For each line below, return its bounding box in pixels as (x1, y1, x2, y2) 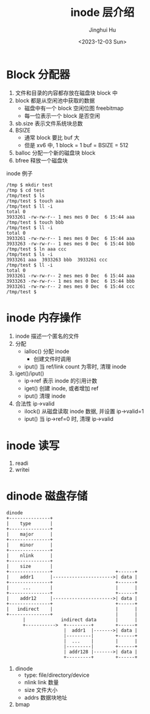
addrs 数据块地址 (24, 694, 68, 701)
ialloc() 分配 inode (24, 348, 70, 355)
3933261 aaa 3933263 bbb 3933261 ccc (6, 257, 108, 263)
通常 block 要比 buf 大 (24, 134, 80, 141)
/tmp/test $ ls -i (6, 251, 53, 257)
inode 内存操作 (6, 311, 81, 324)
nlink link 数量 (24, 679, 59, 686)
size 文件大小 (24, 686, 58, 693)
